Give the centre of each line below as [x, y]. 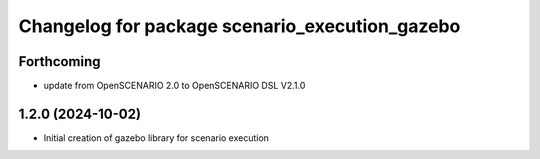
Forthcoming [59, 61]
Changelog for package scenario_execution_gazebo [239, 26]
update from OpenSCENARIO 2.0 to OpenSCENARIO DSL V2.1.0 [174, 86]
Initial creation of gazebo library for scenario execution [156, 137]
